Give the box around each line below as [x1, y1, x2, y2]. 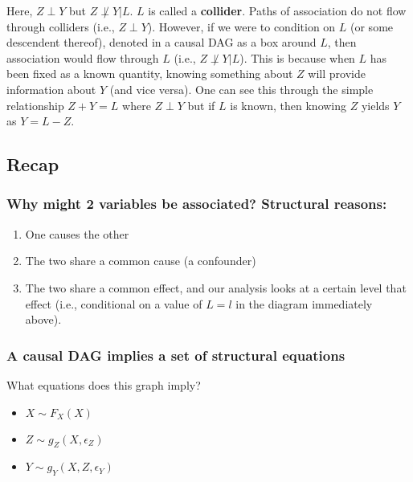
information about [6, 80, 96, 97]
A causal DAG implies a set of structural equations [6, 345, 346, 365]
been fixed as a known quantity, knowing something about [6, 65, 293, 82]
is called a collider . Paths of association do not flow [148, 2, 407, 18]
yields [361, 96, 390, 113]
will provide [308, 65, 366, 82]
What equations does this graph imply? [6, 376, 201, 393]
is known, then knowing [230, 96, 347, 113]
